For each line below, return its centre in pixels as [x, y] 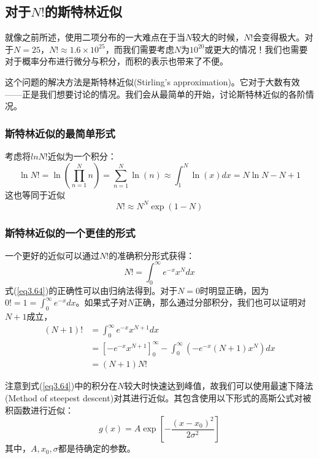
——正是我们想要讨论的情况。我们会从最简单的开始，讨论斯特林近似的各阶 [155, 94]
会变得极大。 [279, 37]
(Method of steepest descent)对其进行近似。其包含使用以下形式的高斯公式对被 [158, 398]
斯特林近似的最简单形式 [60, 133]
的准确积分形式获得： [152, 255]
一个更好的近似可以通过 [52, 255]
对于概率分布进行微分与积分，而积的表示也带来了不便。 [117, 61]
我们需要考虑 [148, 49]
